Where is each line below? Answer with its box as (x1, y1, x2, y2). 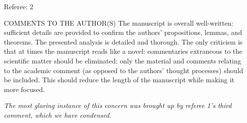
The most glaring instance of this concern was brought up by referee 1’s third (4, 100, 232, 110)
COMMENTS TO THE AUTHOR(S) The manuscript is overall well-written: (4, 17, 233, 28)
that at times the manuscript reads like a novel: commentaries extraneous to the (4, 46, 243, 56)
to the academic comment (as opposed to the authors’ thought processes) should (4, 65, 243, 75)
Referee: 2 (4, 1, 33, 11)
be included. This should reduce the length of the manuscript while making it (4, 75, 234, 85)
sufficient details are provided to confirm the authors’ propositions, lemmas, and (4, 27, 242, 37)
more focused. (4, 84, 45, 94)
